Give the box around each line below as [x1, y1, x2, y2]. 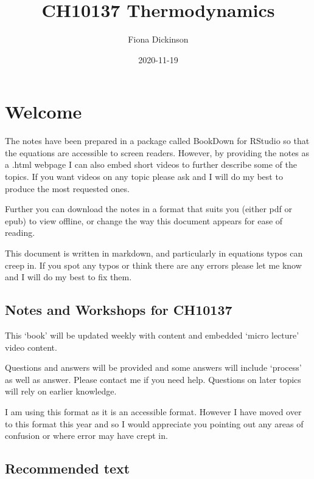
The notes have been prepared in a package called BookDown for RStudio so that [5, 134, 310, 147]
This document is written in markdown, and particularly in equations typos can [5, 247, 303, 259]
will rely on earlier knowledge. [5, 385, 117, 398]
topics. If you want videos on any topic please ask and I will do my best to [5, 170, 283, 183]
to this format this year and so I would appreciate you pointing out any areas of [5, 417, 304, 430]
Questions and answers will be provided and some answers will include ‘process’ [5, 361, 302, 374]
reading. [5, 226, 35, 239]
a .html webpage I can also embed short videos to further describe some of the [5, 158, 297, 171]
